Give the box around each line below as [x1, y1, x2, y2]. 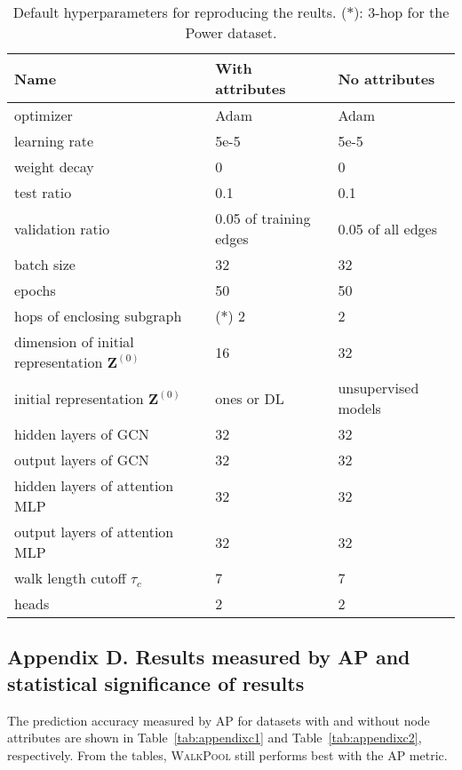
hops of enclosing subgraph [14, 306, 182, 326]
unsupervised [338, 377, 419, 398]
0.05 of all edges [338, 218, 438, 239]
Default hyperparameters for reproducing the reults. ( [12, 2, 347, 22]
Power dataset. [185, 22, 277, 43]
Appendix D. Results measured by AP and [7, 643, 410, 671]
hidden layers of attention [14, 475, 174, 496]
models [338, 398, 381, 418]
